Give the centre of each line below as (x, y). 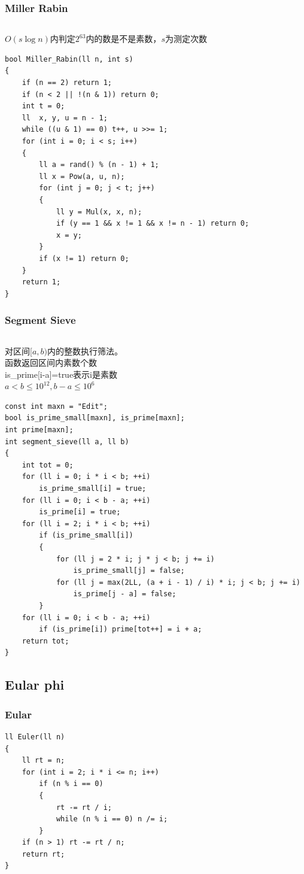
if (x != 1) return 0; (84, 258)
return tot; (45, 641)
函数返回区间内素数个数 (51, 362)
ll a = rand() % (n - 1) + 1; (99, 165)
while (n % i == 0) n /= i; (112, 819)
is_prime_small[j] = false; (129, 571)
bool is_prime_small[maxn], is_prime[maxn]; (95, 418)
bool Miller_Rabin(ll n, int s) (69, 59)
